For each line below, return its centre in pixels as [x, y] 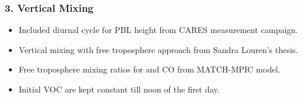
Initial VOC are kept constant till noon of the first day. [119, 89]
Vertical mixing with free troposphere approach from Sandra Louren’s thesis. [158, 49]
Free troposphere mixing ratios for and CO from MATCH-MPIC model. [150, 69]
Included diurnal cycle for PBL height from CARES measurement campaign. [158, 30]
